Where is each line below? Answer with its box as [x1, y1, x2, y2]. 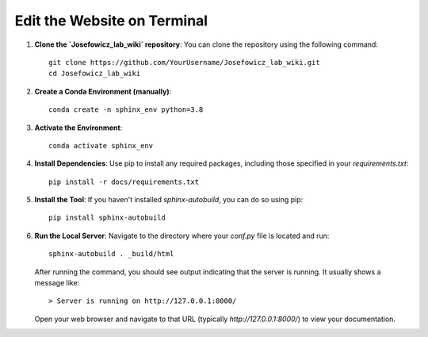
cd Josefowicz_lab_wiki [48, 69, 141, 79]
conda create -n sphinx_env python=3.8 [48, 105, 204, 114]
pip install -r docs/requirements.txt [48, 177, 200, 186]
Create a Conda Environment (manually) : [34, 86, 172, 96]
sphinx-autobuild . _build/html [48, 250, 174, 258]
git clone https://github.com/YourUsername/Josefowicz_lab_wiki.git [48, 58, 320, 67]
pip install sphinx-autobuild [48, 213, 166, 222]
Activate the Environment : [34, 123, 123, 132]
